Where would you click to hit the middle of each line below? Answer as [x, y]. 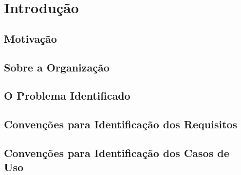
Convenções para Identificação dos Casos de [117, 152]
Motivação [30, 38]
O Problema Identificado [67, 96]
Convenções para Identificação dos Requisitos [121, 124]
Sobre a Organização [57, 67]
